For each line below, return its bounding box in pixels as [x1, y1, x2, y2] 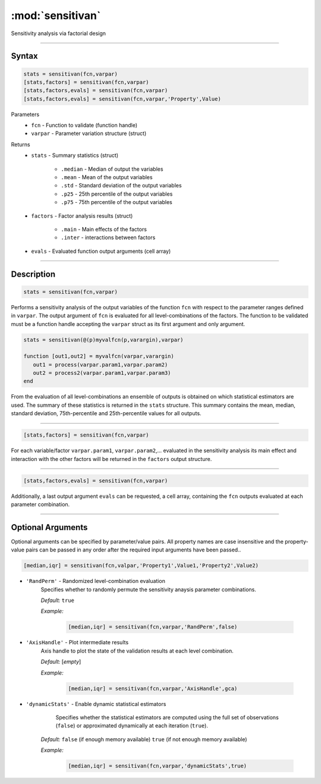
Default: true [40, 597, 74, 604]
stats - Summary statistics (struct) [31, 152, 119, 159]
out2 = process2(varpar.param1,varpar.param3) [33, 369, 171, 377]
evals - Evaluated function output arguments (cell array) [31, 247, 171, 255]
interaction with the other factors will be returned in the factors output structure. [11, 455, 212, 462]
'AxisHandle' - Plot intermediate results [26, 639, 129, 646]
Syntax [11, 51, 38, 61]
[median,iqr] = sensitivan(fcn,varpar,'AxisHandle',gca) [68, 685, 238, 692]
